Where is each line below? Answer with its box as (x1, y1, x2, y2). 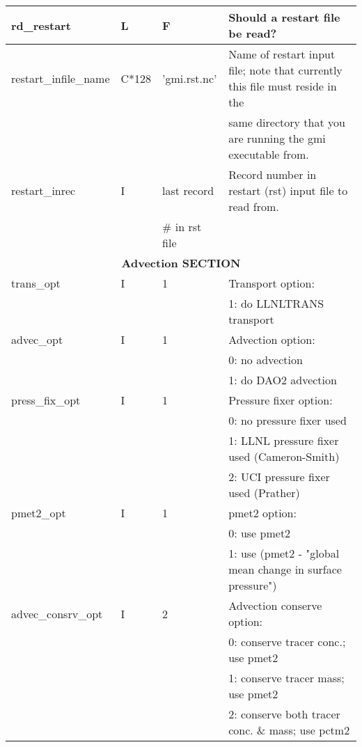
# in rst (162, 219, 202, 235)
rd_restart (11, 17, 71, 33)
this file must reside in (228, 78, 337, 94)
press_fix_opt (11, 392, 81, 408)
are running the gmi (228, 130, 326, 146)
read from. (228, 198, 279, 214)
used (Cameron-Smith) (228, 448, 340, 464)
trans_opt (11, 275, 61, 291)
